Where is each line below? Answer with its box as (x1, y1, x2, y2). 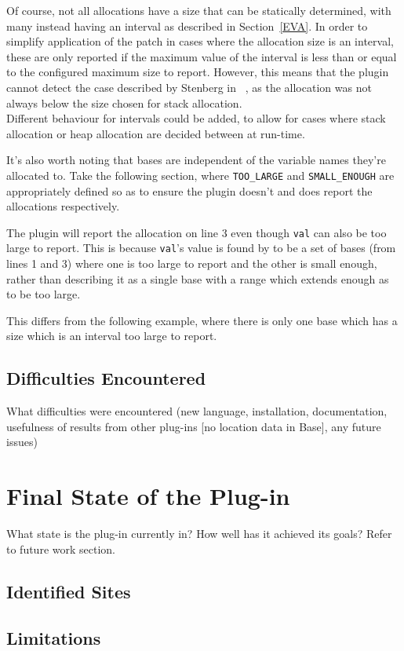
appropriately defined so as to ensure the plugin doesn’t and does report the (6, 182, 373, 199)
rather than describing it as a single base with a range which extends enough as (6, 270, 389, 287)
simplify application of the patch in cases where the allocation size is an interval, (6, 33, 394, 49)
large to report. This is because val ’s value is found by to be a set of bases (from (6, 240, 396, 256)
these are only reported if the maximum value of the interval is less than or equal (6, 48, 397, 64)
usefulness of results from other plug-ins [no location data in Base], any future (6, 418, 381, 434)
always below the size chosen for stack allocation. (6, 94, 242, 111)
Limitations (6, 625, 101, 649)
